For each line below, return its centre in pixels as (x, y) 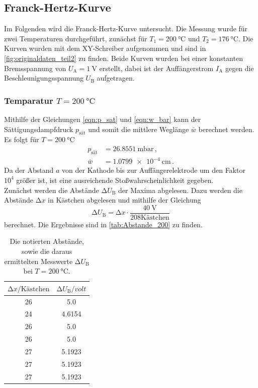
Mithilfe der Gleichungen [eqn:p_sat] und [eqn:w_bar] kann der (103, 119)
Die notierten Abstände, (47, 241)
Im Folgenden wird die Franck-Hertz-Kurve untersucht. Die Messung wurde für (126, 28)
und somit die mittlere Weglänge (139, 129)
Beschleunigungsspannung (44, 78)
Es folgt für (22, 139)
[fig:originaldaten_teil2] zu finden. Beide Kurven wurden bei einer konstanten (123, 58)
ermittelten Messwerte (38, 261)
